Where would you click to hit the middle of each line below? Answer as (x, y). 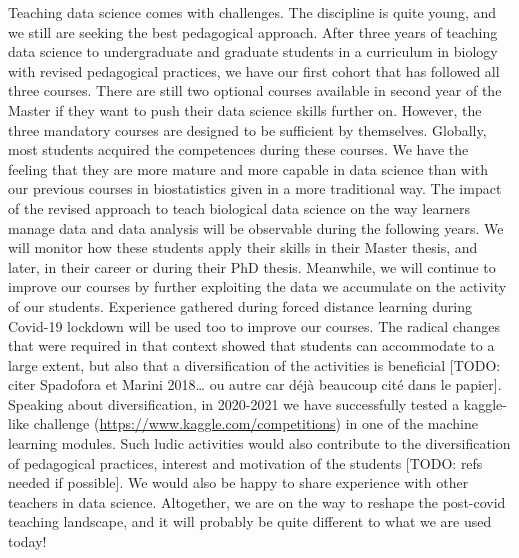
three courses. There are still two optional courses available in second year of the (255, 90)
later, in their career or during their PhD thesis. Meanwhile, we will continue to (252, 266)
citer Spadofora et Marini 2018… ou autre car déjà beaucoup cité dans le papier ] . (255, 384)
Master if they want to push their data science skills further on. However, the (245, 109)
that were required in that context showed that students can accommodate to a (251, 345)
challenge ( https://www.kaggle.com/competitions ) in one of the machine (255, 423)
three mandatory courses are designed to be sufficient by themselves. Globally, (247, 129)
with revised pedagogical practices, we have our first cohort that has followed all (254, 70)
